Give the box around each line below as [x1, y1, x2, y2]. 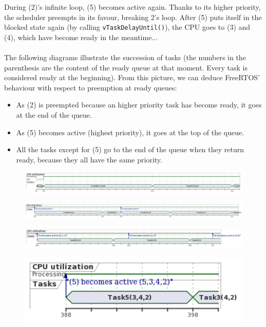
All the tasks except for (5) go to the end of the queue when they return [16, 144, 244, 155]
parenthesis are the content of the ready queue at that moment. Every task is [4, 62, 248, 72]
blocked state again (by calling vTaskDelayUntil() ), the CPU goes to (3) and [4, 22, 251, 32]
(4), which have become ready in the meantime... [4, 31, 158, 42]
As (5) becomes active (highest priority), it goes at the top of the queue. [16, 126, 244, 137]
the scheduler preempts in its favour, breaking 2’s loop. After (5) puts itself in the [4, 11, 262, 22]
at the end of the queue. [16, 110, 92, 120]
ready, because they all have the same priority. [16, 154, 162, 165]
